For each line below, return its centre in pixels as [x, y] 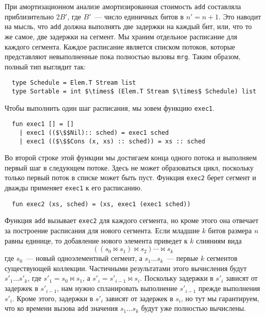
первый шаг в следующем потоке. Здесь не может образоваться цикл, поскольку [129, 167]
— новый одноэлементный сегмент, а [84, 258]
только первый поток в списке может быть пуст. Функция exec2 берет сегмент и [130, 177]
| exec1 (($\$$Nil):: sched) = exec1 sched [94, 132]
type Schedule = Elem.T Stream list [74, 83]
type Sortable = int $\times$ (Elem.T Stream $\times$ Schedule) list [134, 91]
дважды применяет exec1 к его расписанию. [74, 188]
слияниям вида [219, 240]
